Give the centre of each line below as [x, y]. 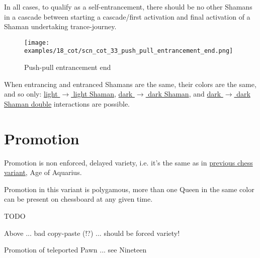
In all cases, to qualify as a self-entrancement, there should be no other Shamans [128, 7]
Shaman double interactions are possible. [67, 103]
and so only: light [31, 94]
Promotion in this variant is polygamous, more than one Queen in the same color [129, 189]
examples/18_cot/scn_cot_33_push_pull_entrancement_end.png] [129, 51]
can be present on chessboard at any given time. [78, 199]
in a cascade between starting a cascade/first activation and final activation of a [127, 16]
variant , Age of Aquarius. [43, 172]
